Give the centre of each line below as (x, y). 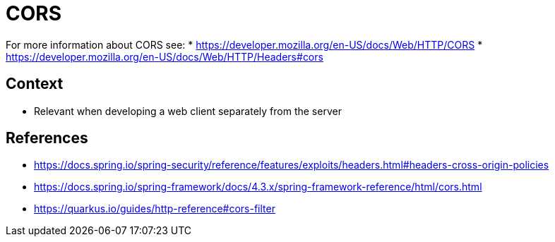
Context (35, 84)
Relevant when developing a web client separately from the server (188, 111)
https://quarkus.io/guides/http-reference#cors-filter (155, 209)
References (47, 138)
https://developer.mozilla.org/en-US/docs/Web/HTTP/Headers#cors (165, 56)
